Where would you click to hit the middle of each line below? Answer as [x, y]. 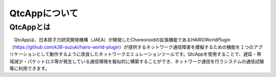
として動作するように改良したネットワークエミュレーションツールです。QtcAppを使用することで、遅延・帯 [149, 54]
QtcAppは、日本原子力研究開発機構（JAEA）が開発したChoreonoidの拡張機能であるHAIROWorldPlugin [122, 40]
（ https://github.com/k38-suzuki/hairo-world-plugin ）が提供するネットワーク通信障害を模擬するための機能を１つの [132, 47]
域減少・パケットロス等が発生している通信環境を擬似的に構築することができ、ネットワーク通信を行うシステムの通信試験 [137, 61]
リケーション [23, 54]
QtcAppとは [30, 27]
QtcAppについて [44, 13]
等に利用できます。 [29, 68]
